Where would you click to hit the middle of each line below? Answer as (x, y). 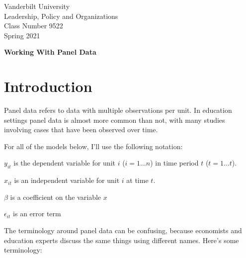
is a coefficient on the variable (56, 197)
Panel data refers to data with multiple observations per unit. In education (118, 110)
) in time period (174, 163)
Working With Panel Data (50, 52)
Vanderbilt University (37, 6)
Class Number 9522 (34, 26)
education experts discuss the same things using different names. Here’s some (122, 240)
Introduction (48, 86)
